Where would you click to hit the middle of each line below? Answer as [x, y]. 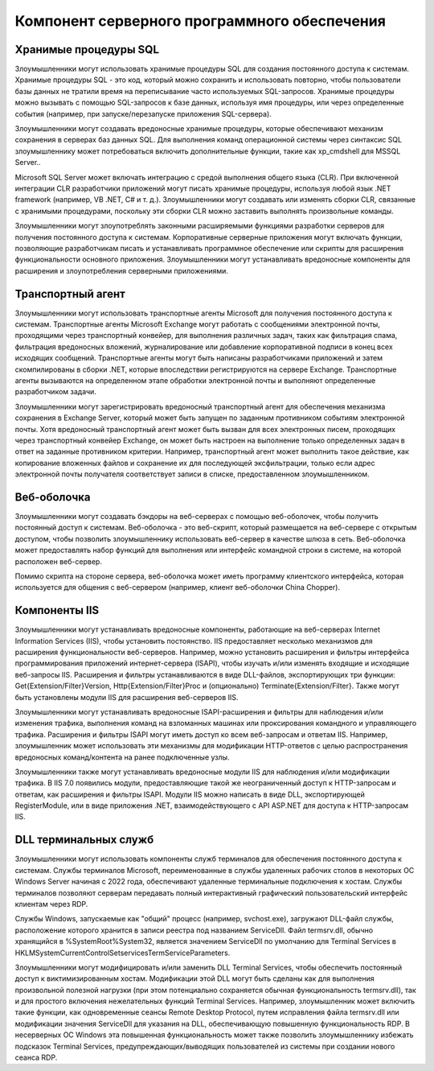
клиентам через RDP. [51, 904]
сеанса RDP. [36, 1057]
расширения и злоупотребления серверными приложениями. [122, 270]
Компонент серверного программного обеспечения [200, 21]
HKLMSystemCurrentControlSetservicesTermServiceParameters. [123, 953]
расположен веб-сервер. [58, 561]
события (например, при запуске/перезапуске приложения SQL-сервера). [143, 113]
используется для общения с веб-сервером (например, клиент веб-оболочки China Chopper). [178, 587]
